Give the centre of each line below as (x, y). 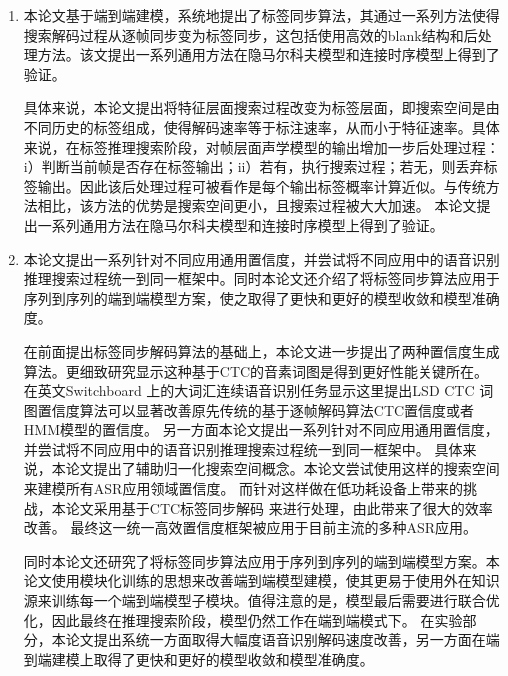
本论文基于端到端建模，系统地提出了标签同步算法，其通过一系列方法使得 (261, 15)
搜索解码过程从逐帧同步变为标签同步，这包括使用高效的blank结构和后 (250, 34)
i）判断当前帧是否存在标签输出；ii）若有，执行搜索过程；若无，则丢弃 (253, 166)
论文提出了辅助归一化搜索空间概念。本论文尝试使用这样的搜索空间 (282, 468)
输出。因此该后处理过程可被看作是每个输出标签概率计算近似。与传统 (261, 185)
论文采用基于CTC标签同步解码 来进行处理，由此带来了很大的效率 (279, 507)
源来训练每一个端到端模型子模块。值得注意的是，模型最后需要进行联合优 (261, 600)
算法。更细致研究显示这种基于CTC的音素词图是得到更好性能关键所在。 (256, 370)
